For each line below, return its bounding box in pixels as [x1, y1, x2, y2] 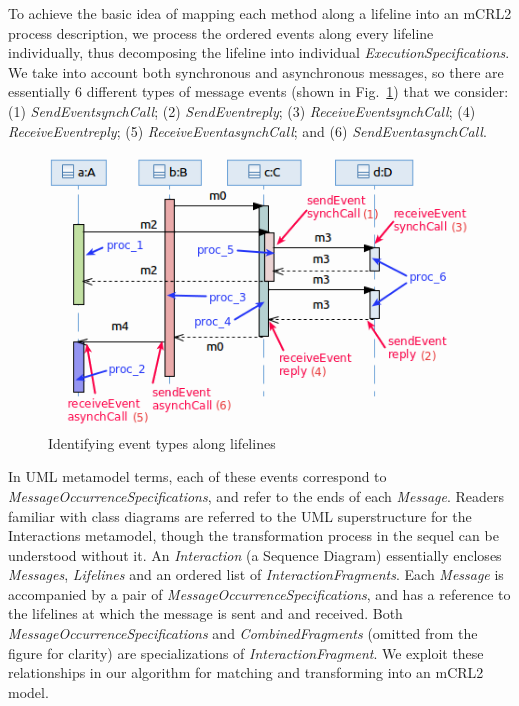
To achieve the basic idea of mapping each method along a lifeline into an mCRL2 [8, 3, 512, 23]
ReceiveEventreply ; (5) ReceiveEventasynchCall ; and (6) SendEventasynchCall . [8, 120, 487, 141]
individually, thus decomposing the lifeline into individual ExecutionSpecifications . [8, 42, 510, 63]
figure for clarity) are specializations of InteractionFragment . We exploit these [8, 642, 484, 663]
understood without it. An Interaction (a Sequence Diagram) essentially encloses [8, 544, 502, 565]
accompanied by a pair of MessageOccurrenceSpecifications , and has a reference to [8, 583, 511, 604]
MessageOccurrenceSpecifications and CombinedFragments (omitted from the [8, 623, 478, 644]
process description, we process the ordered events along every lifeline [8, 22, 434, 43]
